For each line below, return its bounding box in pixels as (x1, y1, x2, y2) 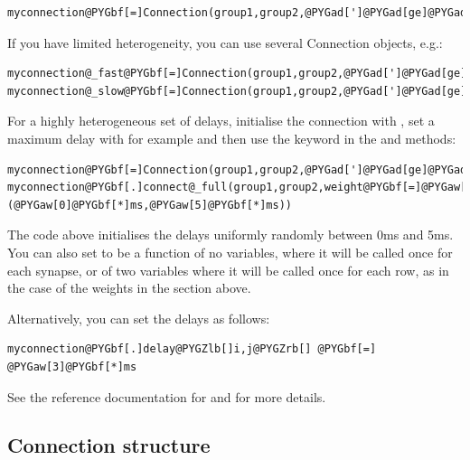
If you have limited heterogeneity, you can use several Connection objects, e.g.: (7, 33, 443, 52)
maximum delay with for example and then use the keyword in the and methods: (7, 128, 456, 147)
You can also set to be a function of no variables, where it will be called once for (7, 242, 453, 261)
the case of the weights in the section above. (7, 278, 251, 297)
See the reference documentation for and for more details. (7, 387, 326, 406)
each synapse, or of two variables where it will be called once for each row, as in (7, 260, 449, 279)
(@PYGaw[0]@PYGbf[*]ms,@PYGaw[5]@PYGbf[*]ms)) (7, 198, 292, 211)
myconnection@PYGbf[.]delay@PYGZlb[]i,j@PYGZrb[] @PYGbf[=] (7, 343, 377, 356)
